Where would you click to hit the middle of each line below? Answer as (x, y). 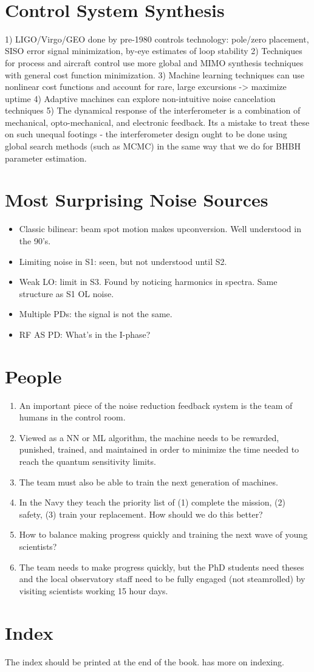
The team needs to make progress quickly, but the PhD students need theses (162, 567)
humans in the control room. (72, 417)
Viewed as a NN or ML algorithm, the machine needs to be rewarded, (149, 437)
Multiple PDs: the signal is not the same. (96, 314)
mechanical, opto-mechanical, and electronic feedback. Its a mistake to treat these (157, 122)
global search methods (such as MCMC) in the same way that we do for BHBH (153, 146)
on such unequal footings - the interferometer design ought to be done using (146, 134)
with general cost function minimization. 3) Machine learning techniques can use (155, 74)
